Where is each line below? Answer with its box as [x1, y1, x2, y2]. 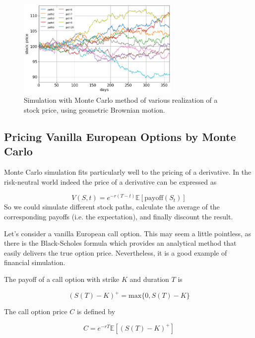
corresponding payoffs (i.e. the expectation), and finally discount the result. [4, 211, 233, 221]
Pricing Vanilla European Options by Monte [4, 129, 236, 144]
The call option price [4, 306, 67, 316]
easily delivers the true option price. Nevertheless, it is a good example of [4, 247, 227, 258]
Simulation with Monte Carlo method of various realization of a [24, 95, 218, 105]
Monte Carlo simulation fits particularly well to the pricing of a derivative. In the [4, 167, 252, 177]
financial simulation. [4, 257, 65, 268]
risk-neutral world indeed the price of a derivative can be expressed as [4, 176, 217, 187]
